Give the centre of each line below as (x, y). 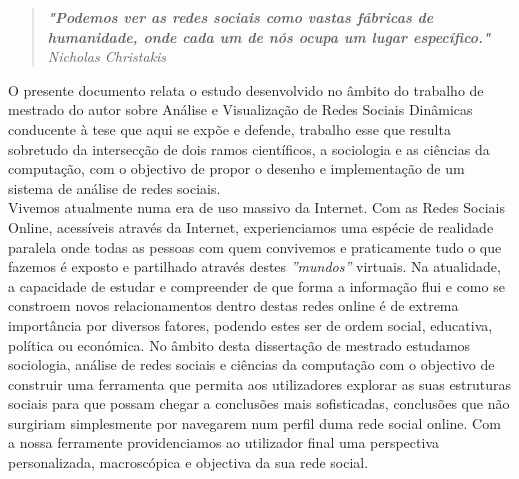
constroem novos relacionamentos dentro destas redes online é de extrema (233, 305)
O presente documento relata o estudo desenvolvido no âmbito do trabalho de (246, 89)
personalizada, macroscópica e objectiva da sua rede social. (188, 462)
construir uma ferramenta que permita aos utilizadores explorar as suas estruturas (260, 383)
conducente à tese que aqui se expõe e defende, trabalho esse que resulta (229, 128)
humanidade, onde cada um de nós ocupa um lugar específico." (269, 36)
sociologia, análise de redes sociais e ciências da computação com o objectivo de (251, 364)
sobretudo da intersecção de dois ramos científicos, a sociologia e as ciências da (249, 148)
